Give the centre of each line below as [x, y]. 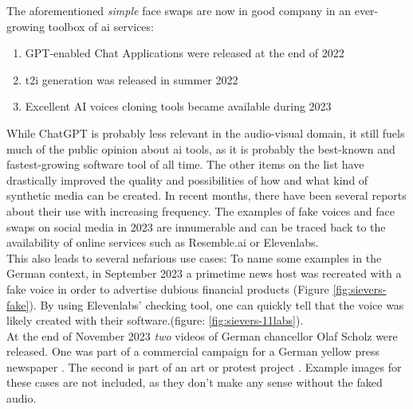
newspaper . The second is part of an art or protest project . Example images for [204, 366]
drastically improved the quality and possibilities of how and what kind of [187, 179]
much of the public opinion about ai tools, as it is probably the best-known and [201, 148]
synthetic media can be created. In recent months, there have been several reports [206, 195]
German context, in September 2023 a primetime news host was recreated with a [204, 273]
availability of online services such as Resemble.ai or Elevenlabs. [163, 242]
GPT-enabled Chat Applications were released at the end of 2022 [185, 53]
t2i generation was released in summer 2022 [132, 79]
